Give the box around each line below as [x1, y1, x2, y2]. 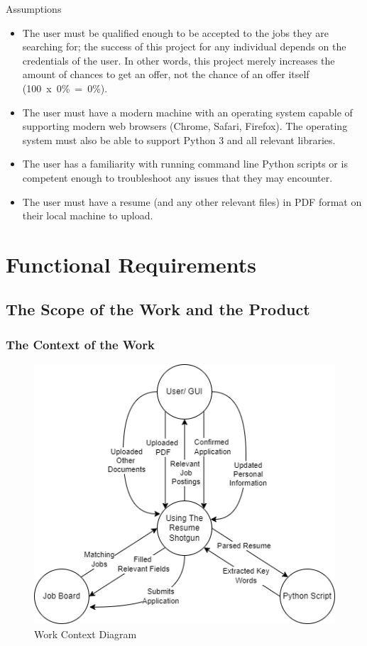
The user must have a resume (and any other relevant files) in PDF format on [22, 194, 362, 209]
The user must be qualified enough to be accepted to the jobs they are [22, 25, 329, 40]
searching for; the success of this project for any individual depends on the [22, 39, 346, 54]
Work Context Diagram [34, 627, 137, 641]
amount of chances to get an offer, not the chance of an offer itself [22, 67, 310, 82]
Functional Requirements [6, 249, 256, 278]
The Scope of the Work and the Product [6, 298, 310, 320]
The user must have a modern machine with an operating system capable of [22, 104, 353, 119]
